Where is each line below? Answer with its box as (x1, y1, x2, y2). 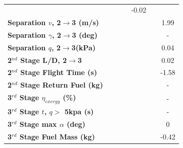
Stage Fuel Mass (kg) (19, 131, 95, 141)
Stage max (19, 119, 57, 129)
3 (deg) (72, 29, 98, 40)
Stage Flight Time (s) (20, 67, 97, 78)
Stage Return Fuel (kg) (20, 80, 103, 90)
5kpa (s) (64, 106, 94, 117)
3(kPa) (71, 42, 96, 52)
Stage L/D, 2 (20, 54, 67, 65)
